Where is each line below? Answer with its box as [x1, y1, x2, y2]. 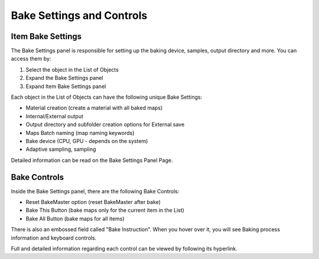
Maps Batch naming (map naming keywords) [25, 129, 135, 136]
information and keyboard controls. [11, 234, 97, 241]
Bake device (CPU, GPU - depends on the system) [25, 137, 148, 144]
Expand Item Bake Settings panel [25, 83, 106, 90]
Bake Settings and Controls [11, 9, 148, 22]
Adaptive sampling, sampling [25, 145, 96, 153]
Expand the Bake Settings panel [25, 75, 103, 82]
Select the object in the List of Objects [25, 66, 119, 73]
